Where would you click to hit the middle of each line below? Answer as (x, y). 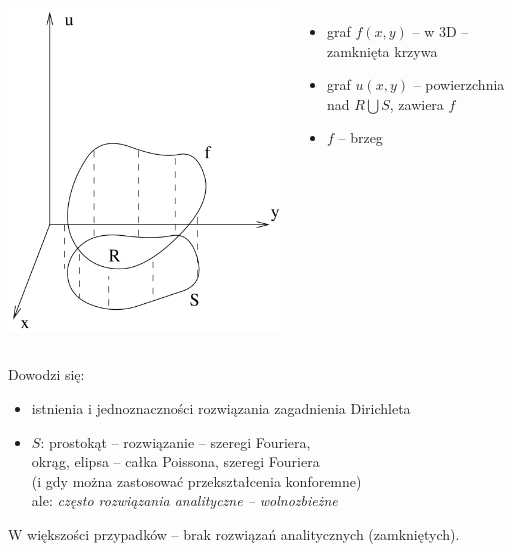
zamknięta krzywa (382, 50)
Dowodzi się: (46, 374)
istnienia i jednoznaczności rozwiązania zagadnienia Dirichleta (221, 408)
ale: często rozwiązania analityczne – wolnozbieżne (184, 500)
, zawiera (416, 103)
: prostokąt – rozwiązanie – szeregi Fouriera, (175, 441)
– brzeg (360, 137)
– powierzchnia (459, 84)
